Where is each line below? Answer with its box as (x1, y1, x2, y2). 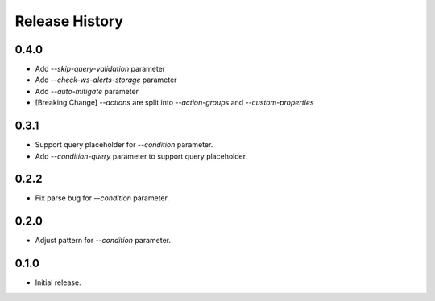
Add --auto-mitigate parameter (35, 86, 139, 96)
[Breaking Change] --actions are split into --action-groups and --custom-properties (35, 97, 314, 108)
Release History (14, 12, 124, 30)
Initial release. (35, 278, 81, 287)
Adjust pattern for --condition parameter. (35, 236, 171, 245)
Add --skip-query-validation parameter (35, 64, 166, 74)
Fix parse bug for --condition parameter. (35, 193, 169, 203)
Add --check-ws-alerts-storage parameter (35, 75, 177, 85)
